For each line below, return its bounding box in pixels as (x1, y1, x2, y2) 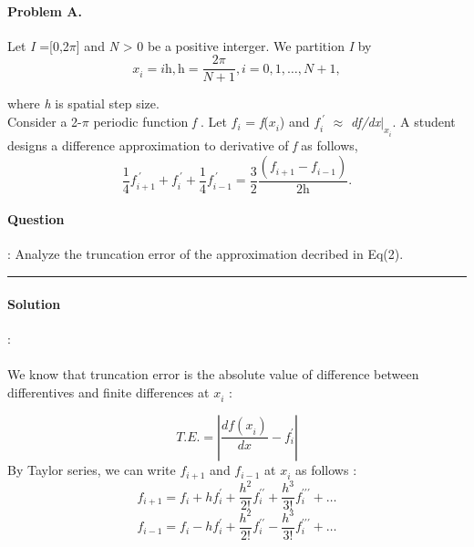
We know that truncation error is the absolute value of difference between (7, 365, 419, 384)
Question (7, 210, 65, 229)
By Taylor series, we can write (7, 459, 176, 479)
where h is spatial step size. (7, 94, 160, 113)
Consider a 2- (7, 112, 82, 131)
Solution (7, 294, 61, 313)
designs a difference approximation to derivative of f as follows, (7, 136, 358, 155)
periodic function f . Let (93, 112, 227, 131)
